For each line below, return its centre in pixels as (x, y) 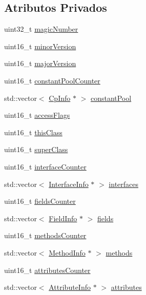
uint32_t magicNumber (41, 29)
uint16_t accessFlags (37, 115)
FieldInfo (63, 218)
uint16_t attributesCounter (47, 270)
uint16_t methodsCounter (45, 235)
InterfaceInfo (69, 184)
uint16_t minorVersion (40, 46)
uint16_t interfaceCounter (45, 166)
